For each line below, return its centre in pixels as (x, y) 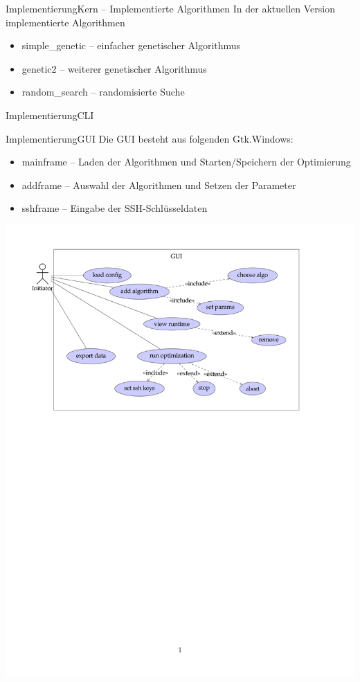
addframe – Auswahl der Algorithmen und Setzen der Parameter (159, 185)
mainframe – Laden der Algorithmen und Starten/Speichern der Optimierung (186, 162)
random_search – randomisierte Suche (103, 92)
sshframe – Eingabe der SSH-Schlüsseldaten (115, 208)
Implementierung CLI (50, 115)
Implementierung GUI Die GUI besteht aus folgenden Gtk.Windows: (150, 138)
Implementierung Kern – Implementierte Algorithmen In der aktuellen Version (170, 8)
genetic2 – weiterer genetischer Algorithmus (114, 68)
